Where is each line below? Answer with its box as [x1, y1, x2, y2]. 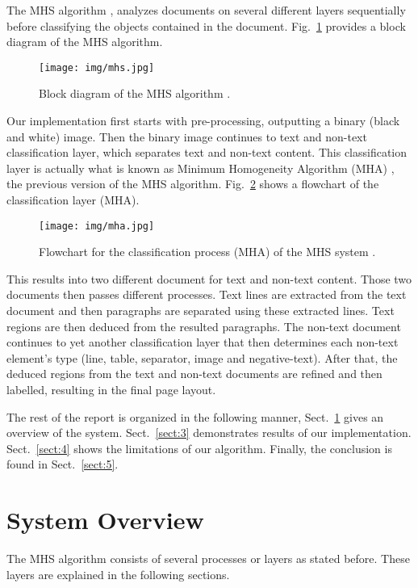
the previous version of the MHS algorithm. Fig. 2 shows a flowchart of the [6, 175, 379, 192]
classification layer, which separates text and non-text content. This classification [6, 144, 408, 161]
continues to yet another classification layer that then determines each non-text [6, 334, 399, 351]
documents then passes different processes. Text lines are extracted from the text [6, 286, 407, 303]
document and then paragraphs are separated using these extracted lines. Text [6, 302, 395, 319]
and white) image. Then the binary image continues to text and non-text [6, 128, 367, 145]
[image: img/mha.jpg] [39, 220, 155, 232]
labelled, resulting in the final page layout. [6, 381, 216, 397]
